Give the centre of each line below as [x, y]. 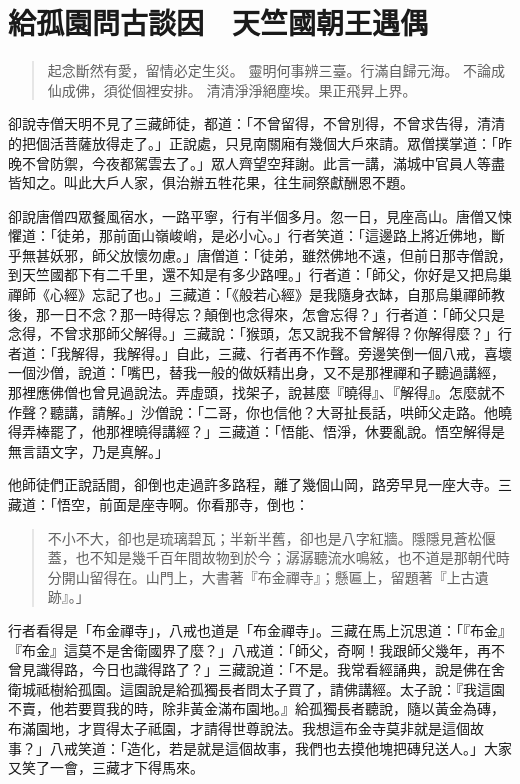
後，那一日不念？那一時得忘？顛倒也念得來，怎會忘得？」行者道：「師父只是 [256, 313]
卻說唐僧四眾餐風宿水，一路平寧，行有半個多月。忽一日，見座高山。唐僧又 [253, 215]
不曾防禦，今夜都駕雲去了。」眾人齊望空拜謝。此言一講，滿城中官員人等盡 [263, 162]
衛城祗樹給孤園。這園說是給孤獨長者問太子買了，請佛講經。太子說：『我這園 [256, 688]
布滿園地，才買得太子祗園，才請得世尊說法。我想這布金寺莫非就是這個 [239, 727]
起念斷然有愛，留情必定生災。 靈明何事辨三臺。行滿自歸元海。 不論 [269, 70]
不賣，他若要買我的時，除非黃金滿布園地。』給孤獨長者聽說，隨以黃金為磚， [256, 708]
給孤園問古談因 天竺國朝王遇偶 [218, 22]
